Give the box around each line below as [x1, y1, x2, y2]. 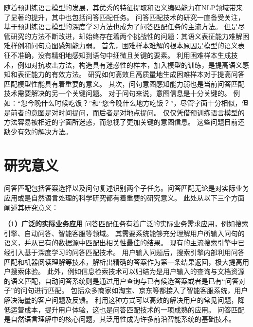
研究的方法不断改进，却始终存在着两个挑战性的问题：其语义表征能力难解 [10, 31, 242, 41]
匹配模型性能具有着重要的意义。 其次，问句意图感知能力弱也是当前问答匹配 [4, 78, 245, 89]
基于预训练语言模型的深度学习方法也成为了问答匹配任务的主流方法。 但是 [4, 21, 238, 32]
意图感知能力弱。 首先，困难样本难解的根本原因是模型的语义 [44, 40, 238, 51]
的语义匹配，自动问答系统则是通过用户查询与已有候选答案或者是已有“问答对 [4, 275, 246, 286]
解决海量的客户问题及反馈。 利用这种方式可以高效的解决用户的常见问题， [4, 294, 238, 305]
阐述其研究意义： [4, 202, 58, 212]
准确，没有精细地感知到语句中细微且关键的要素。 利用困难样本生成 [17, 50, 231, 60]
